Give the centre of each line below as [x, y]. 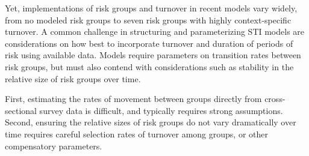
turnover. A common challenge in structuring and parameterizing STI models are [155, 31]
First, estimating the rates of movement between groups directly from [133, 99]
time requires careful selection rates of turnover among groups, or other [136, 133]
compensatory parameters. [54, 145]
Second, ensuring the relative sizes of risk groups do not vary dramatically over [151, 122]
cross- [275, 99]
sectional [21, 110]
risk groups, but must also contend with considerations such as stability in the [149, 66]
